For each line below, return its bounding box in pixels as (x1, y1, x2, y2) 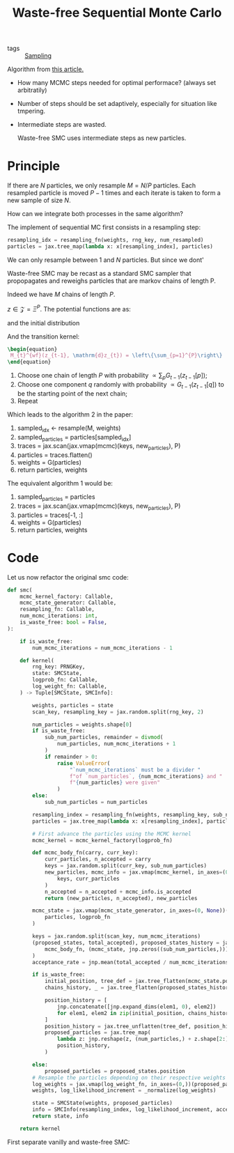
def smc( (7, 587, 33, 594)
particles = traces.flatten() (17, 451, 93, 459)
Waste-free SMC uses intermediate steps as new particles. (17, 134, 187, 142)
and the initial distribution (7, 318, 80, 327)
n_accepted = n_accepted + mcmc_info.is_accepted (44, 888, 192, 895)
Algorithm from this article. (7, 65, 84, 74)
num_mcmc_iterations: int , (19, 612, 98, 619)
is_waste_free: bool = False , (19, 619, 108, 626)
